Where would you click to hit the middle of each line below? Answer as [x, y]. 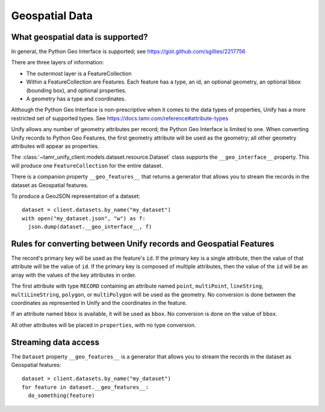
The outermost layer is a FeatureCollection [79, 73]
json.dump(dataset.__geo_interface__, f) [90, 227]
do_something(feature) [61, 396]
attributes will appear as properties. [55, 146]
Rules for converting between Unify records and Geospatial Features [143, 244]
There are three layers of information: [57, 63]
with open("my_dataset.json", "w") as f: [84, 218]
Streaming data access [55, 342]
